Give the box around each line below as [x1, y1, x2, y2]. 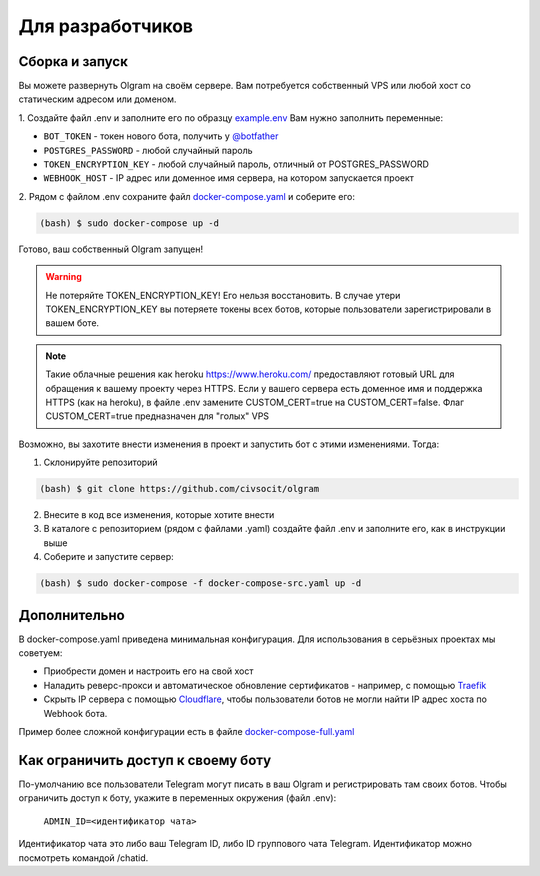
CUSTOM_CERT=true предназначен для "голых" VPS [45, 410, 270, 422]
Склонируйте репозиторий [43, 456, 158, 469]
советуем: [18, 647, 63, 659]
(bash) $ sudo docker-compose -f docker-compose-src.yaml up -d [39, 578, 362, 589]
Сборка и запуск [18, 53, 129, 70]
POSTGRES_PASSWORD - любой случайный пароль [43, 144, 254, 156]
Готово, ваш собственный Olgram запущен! [18, 243, 204, 255]
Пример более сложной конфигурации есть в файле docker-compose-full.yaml [18, 726, 355, 738]
